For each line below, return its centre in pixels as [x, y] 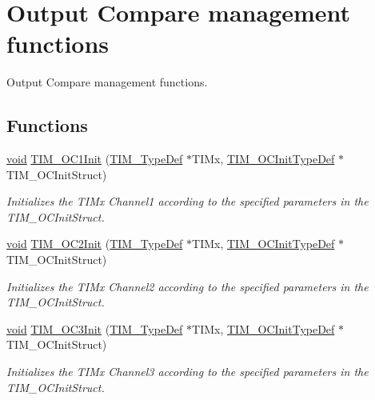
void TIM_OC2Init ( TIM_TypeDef [95, 244]
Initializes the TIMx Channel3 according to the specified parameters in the [187, 372]
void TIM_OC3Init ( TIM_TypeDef [95, 328]
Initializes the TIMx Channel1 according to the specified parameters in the [187, 201]
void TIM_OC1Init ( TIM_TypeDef [95, 159]
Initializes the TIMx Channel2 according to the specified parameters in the [187, 286]
